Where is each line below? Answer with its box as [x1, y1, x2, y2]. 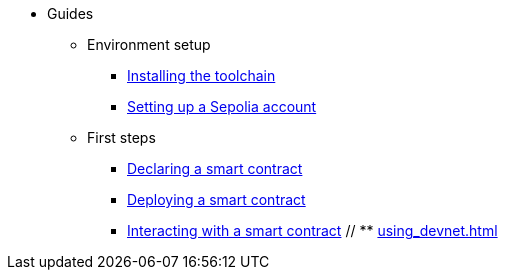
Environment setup [87, 36, 211, 53]
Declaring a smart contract [127, 160, 303, 177]
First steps [87, 129, 156, 146]
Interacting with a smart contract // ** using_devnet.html [127, 222, 498, 239]
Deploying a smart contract [127, 191, 306, 208]
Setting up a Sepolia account [127, 98, 317, 115]
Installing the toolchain [127, 67, 276, 84]
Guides [47, 5, 94, 22]
